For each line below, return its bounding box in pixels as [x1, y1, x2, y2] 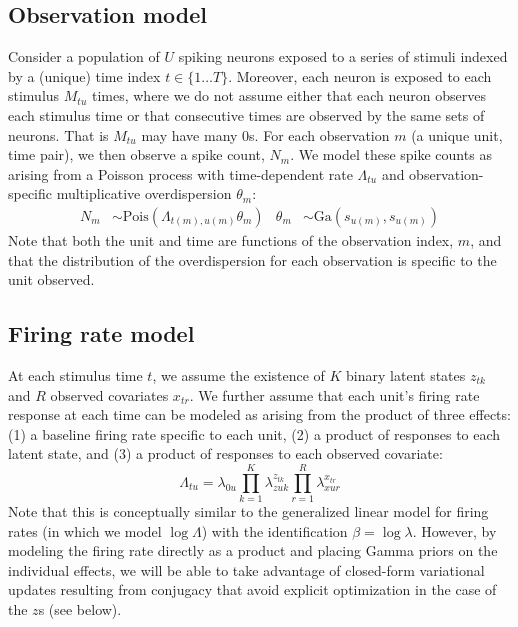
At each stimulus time [8, 364, 143, 385]
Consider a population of [8, 46, 160, 67]
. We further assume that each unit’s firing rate [189, 384, 480, 405]
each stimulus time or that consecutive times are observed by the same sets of [8, 104, 485, 125]
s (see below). [38, 599, 122, 620]
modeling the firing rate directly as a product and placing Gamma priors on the [8, 540, 498, 561]
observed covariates [50, 384, 169, 405]
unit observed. [8, 269, 95, 290]
